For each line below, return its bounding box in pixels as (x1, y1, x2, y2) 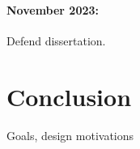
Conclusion (6, 79, 132, 113)
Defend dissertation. (6, 32, 106, 49)
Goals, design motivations (6, 126, 134, 143)
